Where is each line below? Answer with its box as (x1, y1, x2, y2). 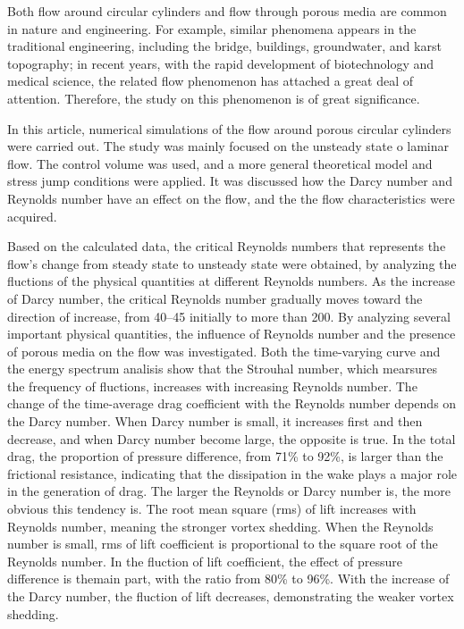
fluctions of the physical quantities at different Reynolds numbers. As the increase (7, 272, 455, 290)
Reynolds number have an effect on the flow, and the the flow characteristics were (7, 189, 455, 207)
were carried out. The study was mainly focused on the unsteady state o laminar (7, 137, 450, 155)
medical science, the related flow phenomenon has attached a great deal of (7, 71, 414, 90)
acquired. (7, 206, 57, 225)
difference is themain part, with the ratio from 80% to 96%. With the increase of (7, 569, 450, 588)
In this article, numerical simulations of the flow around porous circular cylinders (7, 119, 451, 138)
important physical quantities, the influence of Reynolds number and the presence (7, 324, 456, 343)
